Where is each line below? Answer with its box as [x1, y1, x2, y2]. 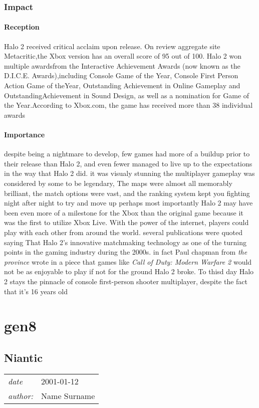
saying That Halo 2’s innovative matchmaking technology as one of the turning [4, 237, 247, 247]
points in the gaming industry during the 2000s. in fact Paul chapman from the [4, 247, 247, 257]
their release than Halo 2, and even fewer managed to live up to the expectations [4, 158, 252, 168]
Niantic [4, 349, 43, 365]
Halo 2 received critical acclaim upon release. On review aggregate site [4, 41, 220, 51]
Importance [4, 129, 45, 139]
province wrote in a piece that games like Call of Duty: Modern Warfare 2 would [4, 256, 252, 267]
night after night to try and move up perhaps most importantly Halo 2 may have [4, 197, 253, 208]
